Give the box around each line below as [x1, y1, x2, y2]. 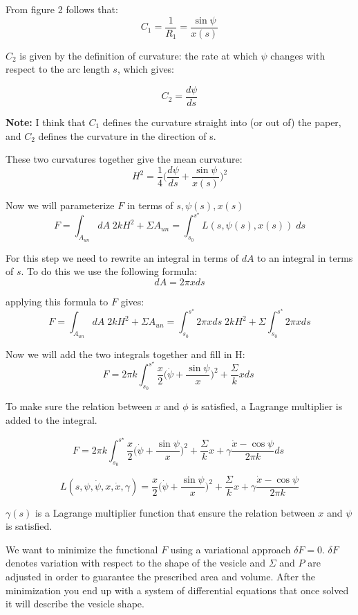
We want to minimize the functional [6, 542, 158, 556]
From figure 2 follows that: [6, 2, 118, 16]
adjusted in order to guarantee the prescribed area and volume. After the [6, 569, 316, 583]
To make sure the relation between [6, 399, 152, 413]
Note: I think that [6, 114, 86, 129]
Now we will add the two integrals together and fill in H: [6, 346, 245, 361]
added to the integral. [6, 413, 97, 427]
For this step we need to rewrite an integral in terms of [6, 250, 238, 265]
